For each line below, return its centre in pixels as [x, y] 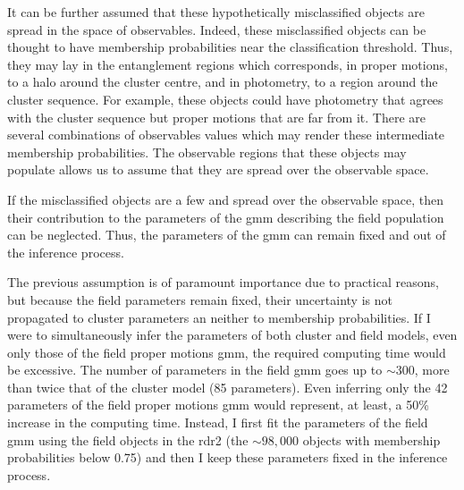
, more [432, 370]
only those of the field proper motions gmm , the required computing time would [227, 352]
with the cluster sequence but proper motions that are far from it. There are [216, 117]
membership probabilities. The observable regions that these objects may [207, 152]
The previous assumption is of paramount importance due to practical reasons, [223, 282]
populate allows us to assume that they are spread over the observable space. [218, 169]
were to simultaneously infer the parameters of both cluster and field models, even [232, 335]
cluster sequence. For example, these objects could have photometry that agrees [225, 99]
